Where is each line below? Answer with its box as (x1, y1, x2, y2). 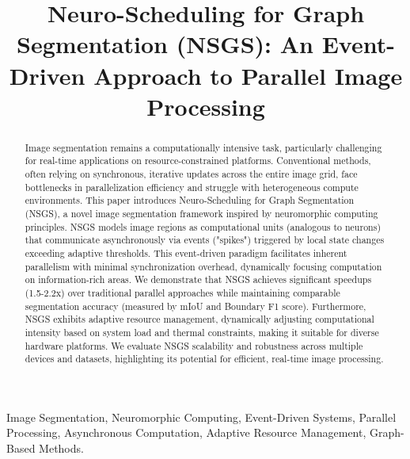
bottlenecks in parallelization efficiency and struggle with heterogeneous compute (25, 180, 359, 193)
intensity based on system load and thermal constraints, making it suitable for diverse (25, 325, 379, 339)
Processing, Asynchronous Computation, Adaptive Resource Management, (6, 424, 366, 441)
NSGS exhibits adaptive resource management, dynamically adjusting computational (25, 312, 374, 326)
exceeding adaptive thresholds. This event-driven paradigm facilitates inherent (25, 246, 347, 259)
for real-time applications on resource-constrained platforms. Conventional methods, (25, 154, 371, 167)
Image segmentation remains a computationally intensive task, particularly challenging (25, 140, 382, 154)
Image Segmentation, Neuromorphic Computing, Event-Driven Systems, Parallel (6, 408, 397, 425)
